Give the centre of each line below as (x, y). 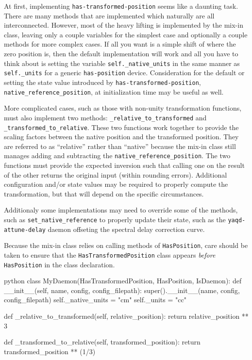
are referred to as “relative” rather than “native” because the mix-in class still (120, 146)
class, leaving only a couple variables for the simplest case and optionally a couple (126, 34)
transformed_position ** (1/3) (50, 351)
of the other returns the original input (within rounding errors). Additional (116, 174)
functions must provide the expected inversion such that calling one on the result (124, 165)
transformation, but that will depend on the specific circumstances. (104, 193)
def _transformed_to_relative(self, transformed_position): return (102, 342)
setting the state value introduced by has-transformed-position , (102, 82)
